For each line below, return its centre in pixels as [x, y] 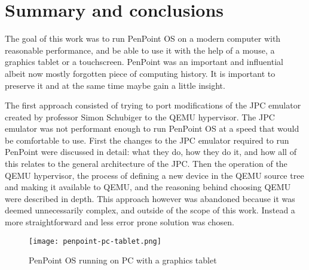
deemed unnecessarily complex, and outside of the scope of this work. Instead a [150, 210]
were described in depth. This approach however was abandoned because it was [150, 198]
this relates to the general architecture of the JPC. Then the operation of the [146, 164]
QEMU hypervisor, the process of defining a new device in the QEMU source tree [154, 175]
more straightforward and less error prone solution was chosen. [120, 222]
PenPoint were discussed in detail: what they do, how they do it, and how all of [151, 152]
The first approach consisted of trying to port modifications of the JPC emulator [153, 105]
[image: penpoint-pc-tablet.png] [95, 241]
